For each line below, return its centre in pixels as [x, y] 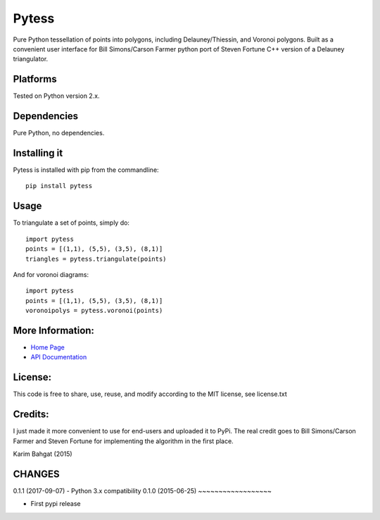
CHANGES [36, 474]
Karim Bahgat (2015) [43, 454]
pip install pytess [59, 186]
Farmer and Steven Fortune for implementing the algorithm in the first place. [123, 441]
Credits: [31, 415]
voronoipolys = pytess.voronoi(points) [94, 311]
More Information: [54, 330]
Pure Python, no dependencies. [59, 133]
